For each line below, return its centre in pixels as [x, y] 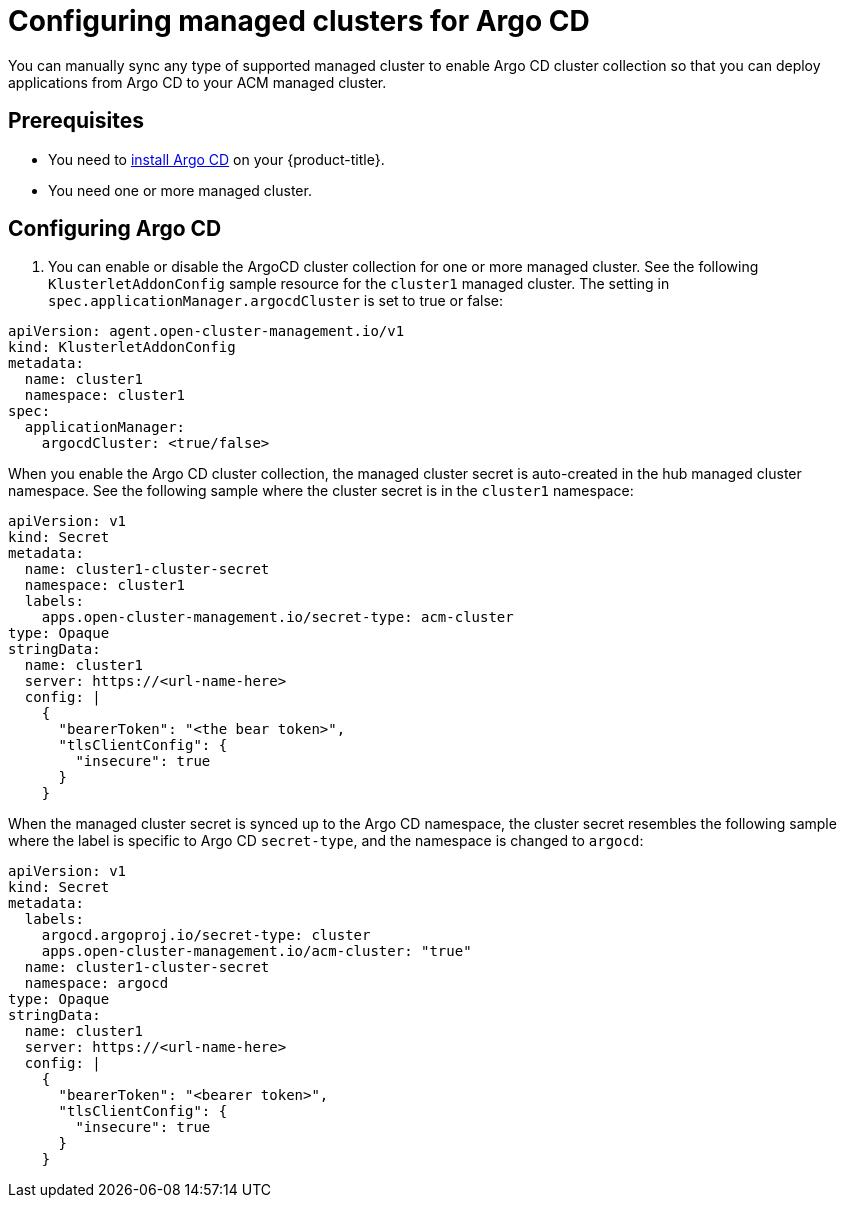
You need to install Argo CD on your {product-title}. [216, 159]
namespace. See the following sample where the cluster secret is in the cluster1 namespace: [321, 491]
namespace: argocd [96, 983]
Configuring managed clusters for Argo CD [299, 21]
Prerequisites [76, 121]
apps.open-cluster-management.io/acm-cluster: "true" [256, 951]
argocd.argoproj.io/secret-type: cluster [206, 935]
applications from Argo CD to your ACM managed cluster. [197, 82]
